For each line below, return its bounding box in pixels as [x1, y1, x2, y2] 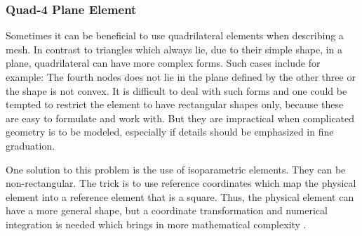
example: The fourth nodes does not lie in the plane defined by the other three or [6, 70, 356, 84]
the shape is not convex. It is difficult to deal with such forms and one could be [6, 83, 347, 98]
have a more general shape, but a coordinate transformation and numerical [6, 203, 328, 218]
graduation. [6, 138, 55, 152]
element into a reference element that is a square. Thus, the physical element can [6, 189, 354, 204]
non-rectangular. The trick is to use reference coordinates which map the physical [6, 176, 356, 190]
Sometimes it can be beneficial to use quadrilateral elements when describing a [6, 28, 344, 43]
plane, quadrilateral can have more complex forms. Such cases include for [6, 55, 321, 70]
